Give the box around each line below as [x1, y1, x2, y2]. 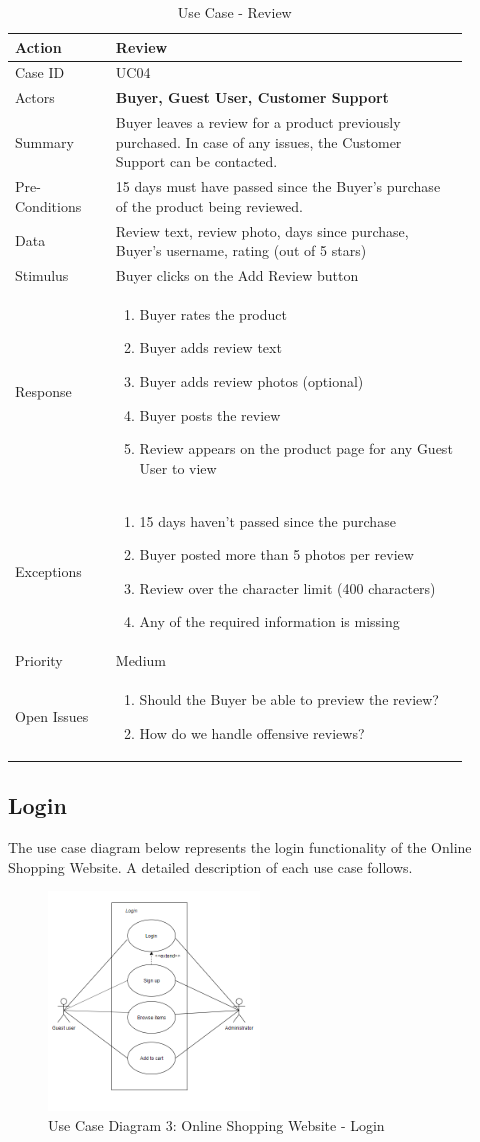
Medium [115, 650, 166, 671]
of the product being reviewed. [115, 195, 303, 216]
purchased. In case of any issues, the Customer [115, 131, 402, 152]
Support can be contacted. [115, 151, 278, 172]
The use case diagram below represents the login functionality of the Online [8, 837, 472, 858]
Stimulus [15, 265, 69, 286]
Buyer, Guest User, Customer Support [115, 87, 389, 108]
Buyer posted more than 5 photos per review [139, 544, 414, 565]
